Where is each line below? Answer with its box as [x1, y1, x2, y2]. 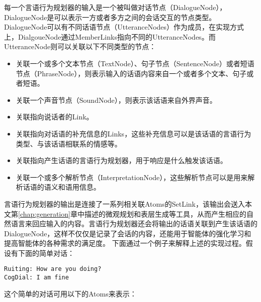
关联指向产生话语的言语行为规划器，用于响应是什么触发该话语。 [16, 155, 227, 166]
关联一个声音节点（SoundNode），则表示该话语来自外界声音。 [16, 94, 217, 105]
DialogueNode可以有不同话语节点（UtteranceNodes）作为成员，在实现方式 [4, 22, 244, 32]
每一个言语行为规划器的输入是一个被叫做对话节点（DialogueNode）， [4, 2, 227, 12]
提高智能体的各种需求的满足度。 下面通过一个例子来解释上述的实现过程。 [4, 238, 246, 248]
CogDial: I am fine [4, 274, 69, 281]
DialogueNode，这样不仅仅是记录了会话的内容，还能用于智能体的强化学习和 [4, 228, 251, 238]
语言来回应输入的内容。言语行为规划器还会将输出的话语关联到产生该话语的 [11, 218, 257, 229]
